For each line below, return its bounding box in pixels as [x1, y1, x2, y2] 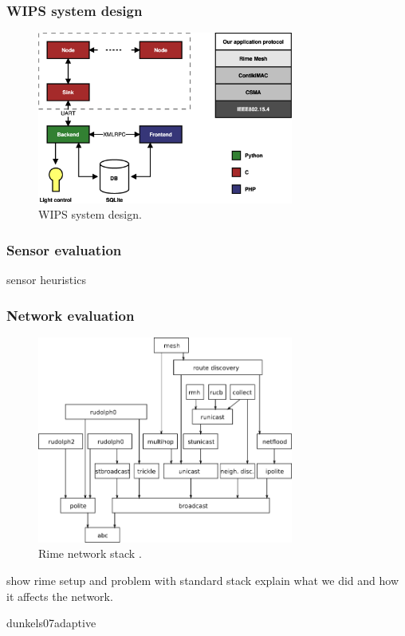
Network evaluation [6, 305, 135, 325]
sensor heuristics [6, 271, 86, 288]
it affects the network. [6, 587, 113, 604]
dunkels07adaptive [6, 614, 96, 631]
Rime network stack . [38, 545, 142, 562]
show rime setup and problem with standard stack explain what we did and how [6, 571, 399, 588]
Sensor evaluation [6, 239, 122, 259]
